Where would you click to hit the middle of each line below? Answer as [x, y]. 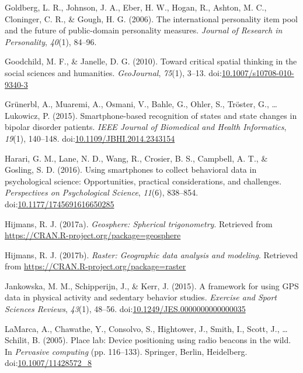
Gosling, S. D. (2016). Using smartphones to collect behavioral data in [131, 170]
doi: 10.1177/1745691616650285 [60, 203]
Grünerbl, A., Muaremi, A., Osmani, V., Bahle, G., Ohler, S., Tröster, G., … [141, 104]
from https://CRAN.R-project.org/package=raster [95, 266]
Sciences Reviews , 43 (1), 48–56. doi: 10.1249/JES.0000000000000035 [125, 309]
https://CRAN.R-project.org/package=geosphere [93, 235]
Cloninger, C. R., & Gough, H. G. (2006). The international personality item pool [151, 18]
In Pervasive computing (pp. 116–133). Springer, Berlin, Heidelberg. [126, 351]
